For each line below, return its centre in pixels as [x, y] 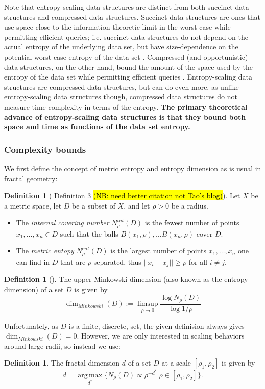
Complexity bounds [45, 149]
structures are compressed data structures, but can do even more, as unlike [122, 86]
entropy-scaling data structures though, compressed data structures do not [121, 97]
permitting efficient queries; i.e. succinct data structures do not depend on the [126, 36]
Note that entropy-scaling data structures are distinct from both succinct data [127, 7]
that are [73, 261]
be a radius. [190, 205]
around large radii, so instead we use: [62, 345]
